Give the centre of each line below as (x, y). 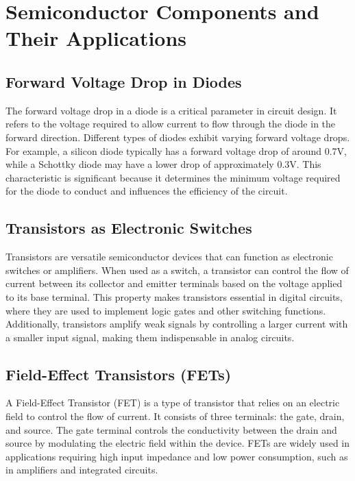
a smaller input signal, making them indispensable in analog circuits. (150, 337)
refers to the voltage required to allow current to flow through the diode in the (171, 124)
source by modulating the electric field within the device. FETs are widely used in (178, 443)
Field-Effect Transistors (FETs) (119, 374)
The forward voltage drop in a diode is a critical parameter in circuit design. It (171, 110)
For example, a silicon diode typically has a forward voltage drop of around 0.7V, (176, 150)
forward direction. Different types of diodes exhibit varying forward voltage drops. (178, 137)
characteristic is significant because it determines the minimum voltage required (173, 177)
